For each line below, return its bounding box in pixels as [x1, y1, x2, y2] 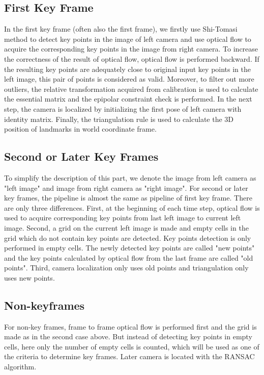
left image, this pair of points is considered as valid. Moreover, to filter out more [4, 73, 254, 84]
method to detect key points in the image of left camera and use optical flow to [4, 33, 251, 44]
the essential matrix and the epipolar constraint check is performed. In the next [4, 93, 252, 104]
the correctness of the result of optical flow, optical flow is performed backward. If [4, 53, 259, 64]
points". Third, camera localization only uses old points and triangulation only [4, 262, 249, 273]
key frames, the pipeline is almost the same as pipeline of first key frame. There [4, 192, 252, 203]
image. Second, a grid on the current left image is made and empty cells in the [4, 222, 249, 233]
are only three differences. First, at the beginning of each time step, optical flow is [4, 202, 260, 213]
